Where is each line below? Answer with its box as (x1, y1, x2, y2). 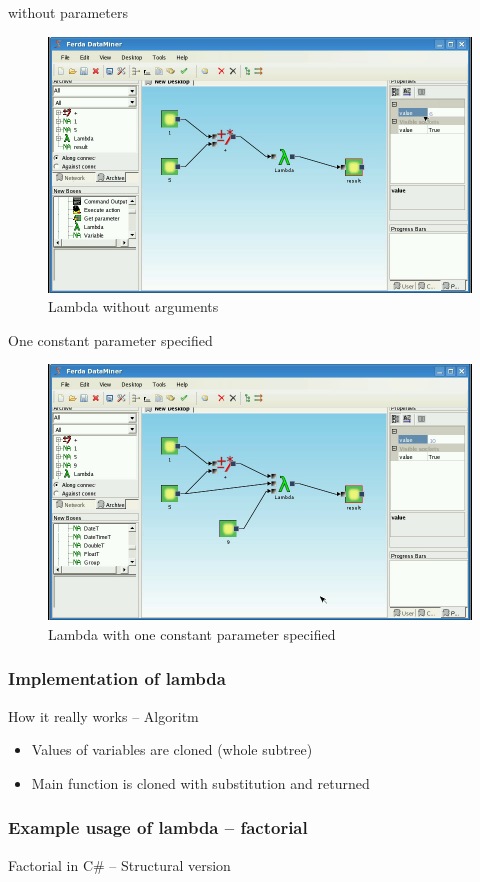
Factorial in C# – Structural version (8, 854, 231, 875)
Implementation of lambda (8, 666, 226, 691)
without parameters (8, 2, 128, 22)
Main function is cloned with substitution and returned (31, 772, 370, 793)
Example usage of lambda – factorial (8, 815, 308, 840)
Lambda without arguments (48, 296, 219, 317)
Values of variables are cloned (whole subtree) (31, 739, 313, 760)
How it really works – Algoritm (8, 705, 199, 726)
